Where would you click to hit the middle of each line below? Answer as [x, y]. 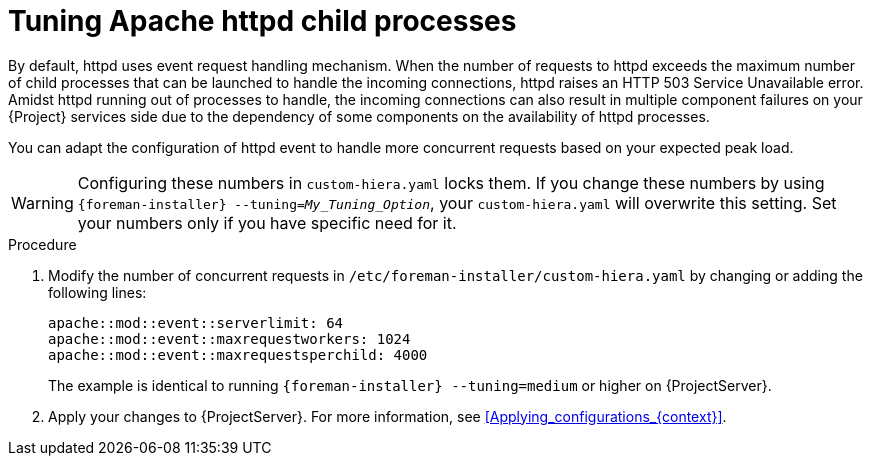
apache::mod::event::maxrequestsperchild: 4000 [238, 354]
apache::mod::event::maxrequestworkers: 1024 [229, 338]
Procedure [42, 244]
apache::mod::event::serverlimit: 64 [196, 322]
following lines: [97, 292]
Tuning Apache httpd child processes [262, 21]
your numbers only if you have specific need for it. [267, 222]
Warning [42, 202]
